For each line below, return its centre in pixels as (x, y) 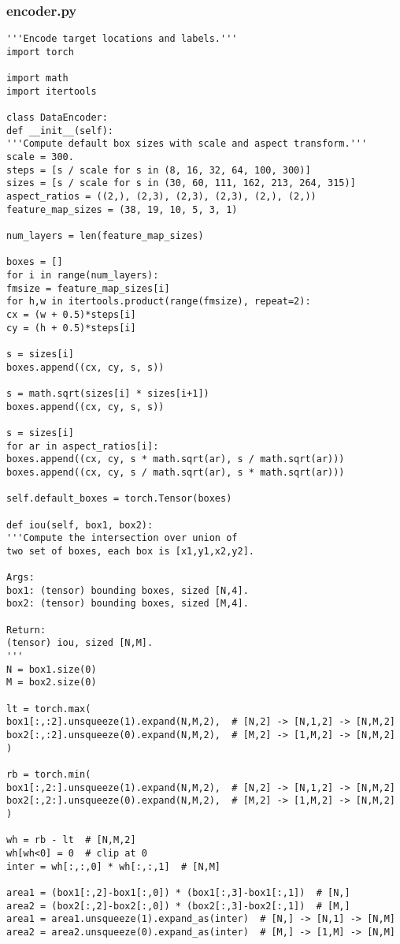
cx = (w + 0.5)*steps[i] (71, 315)
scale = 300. (40, 157)
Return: (26, 630)
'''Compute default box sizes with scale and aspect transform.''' (187, 144)
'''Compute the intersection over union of (122, 538)
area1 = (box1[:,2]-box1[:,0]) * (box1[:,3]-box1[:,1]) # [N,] (178, 892)
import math (37, 78)
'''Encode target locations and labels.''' (122, 39)
